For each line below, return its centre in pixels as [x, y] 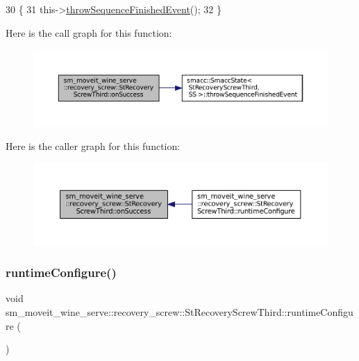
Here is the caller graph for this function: [93, 146]
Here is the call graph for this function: [89, 32]
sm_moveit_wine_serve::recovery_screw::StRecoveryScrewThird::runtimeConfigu [179, 312]
